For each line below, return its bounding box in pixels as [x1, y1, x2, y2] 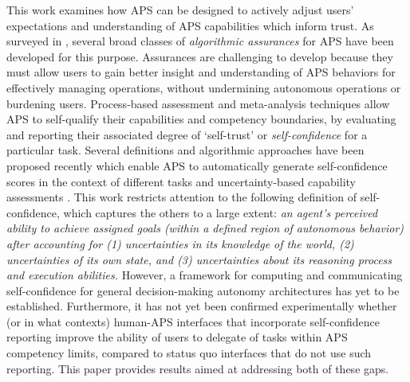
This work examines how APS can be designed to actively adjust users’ [6, 2, 354, 18]
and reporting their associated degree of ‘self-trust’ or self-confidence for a [6, 126, 368, 142]
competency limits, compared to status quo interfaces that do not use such [6, 345, 372, 361]
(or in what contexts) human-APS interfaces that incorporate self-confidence [6, 313, 380, 329]
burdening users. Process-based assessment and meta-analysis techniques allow [6, 95, 390, 111]
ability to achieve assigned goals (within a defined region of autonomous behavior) [6, 220, 404, 236]
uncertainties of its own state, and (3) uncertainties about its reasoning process [6, 251, 392, 267]
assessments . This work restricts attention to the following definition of [6, 189, 357, 205]
